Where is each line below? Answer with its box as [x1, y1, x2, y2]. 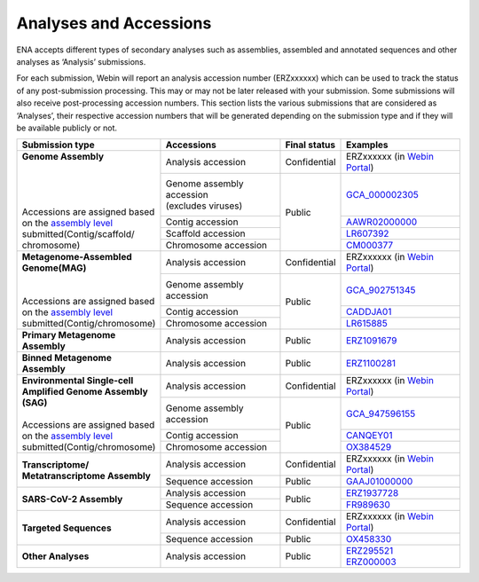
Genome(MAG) [21, 262, 87, 274]
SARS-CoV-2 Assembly [21, 492, 123, 505]
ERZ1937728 [346, 487, 399, 499]
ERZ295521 [346, 545, 394, 557]
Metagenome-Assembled [21, 251, 132, 263]
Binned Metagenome [21, 351, 113, 364]
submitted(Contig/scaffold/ [21, 228, 135, 240]
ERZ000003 [346, 555, 397, 568]
